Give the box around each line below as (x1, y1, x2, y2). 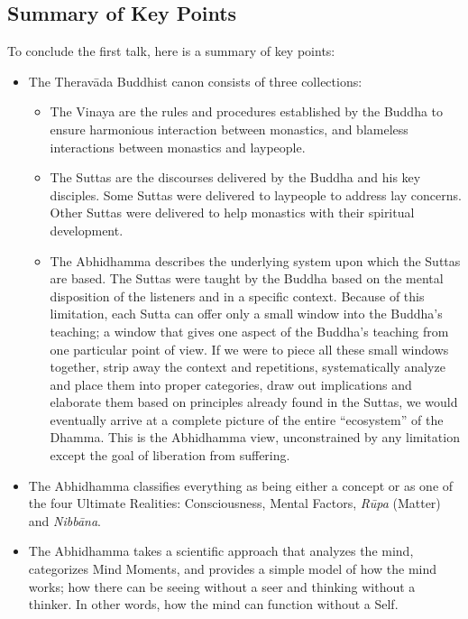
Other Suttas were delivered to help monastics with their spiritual (50, 203, 415, 222)
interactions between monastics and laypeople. (50, 137, 306, 156)
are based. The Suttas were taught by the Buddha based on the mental (50, 269, 444, 288)
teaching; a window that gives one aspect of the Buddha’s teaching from (50, 321, 449, 340)
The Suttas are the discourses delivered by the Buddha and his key (50, 168, 421, 187)
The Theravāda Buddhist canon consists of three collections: (28, 71, 362, 90)
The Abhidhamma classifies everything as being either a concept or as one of (28, 476, 454, 494)
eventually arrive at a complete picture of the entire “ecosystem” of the (50, 410, 444, 429)
